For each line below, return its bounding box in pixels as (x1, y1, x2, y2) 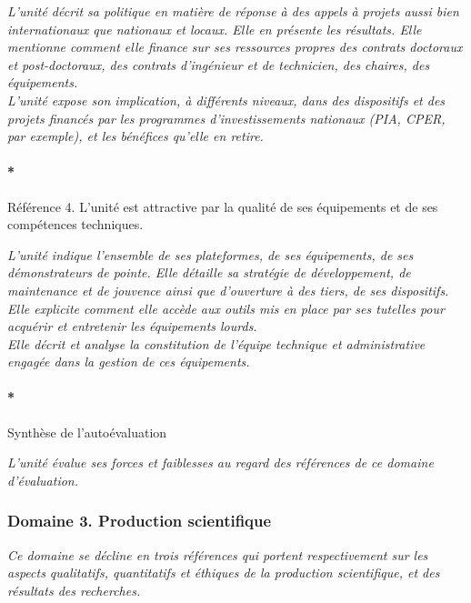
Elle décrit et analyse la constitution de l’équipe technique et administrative (7, 334, 426, 353)
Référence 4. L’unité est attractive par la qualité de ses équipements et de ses (7, 196, 438, 216)
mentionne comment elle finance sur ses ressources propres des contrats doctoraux (7, 37, 463, 56)
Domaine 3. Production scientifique (7, 509, 272, 532)
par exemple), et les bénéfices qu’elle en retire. (7, 126, 264, 146)
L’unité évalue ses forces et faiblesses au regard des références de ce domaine (7, 453, 434, 472)
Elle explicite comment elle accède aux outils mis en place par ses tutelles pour (7, 298, 445, 317)
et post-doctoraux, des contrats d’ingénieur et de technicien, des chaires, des (7, 55, 430, 74)
